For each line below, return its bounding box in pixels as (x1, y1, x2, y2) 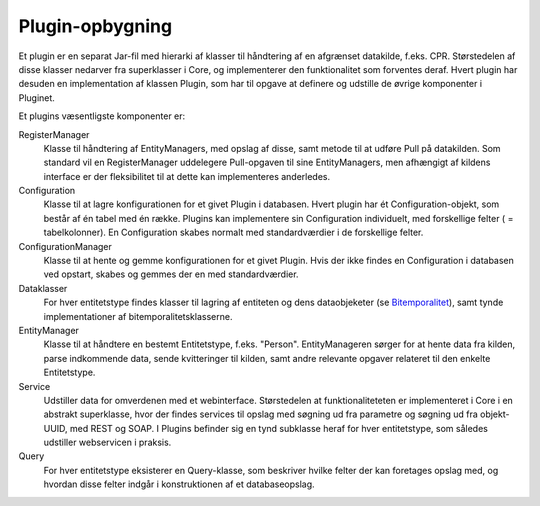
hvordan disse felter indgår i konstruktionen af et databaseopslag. (43, 478, 315, 490)
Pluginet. (18, 91, 55, 104)
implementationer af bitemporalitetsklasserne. (43, 310, 233, 322)
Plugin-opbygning (18, 15, 173, 37)
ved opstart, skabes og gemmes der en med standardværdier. (43, 268, 299, 280)
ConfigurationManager (18, 240, 112, 252)
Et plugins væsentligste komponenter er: (18, 110, 186, 122)
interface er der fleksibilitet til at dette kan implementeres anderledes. (43, 170, 331, 182)
